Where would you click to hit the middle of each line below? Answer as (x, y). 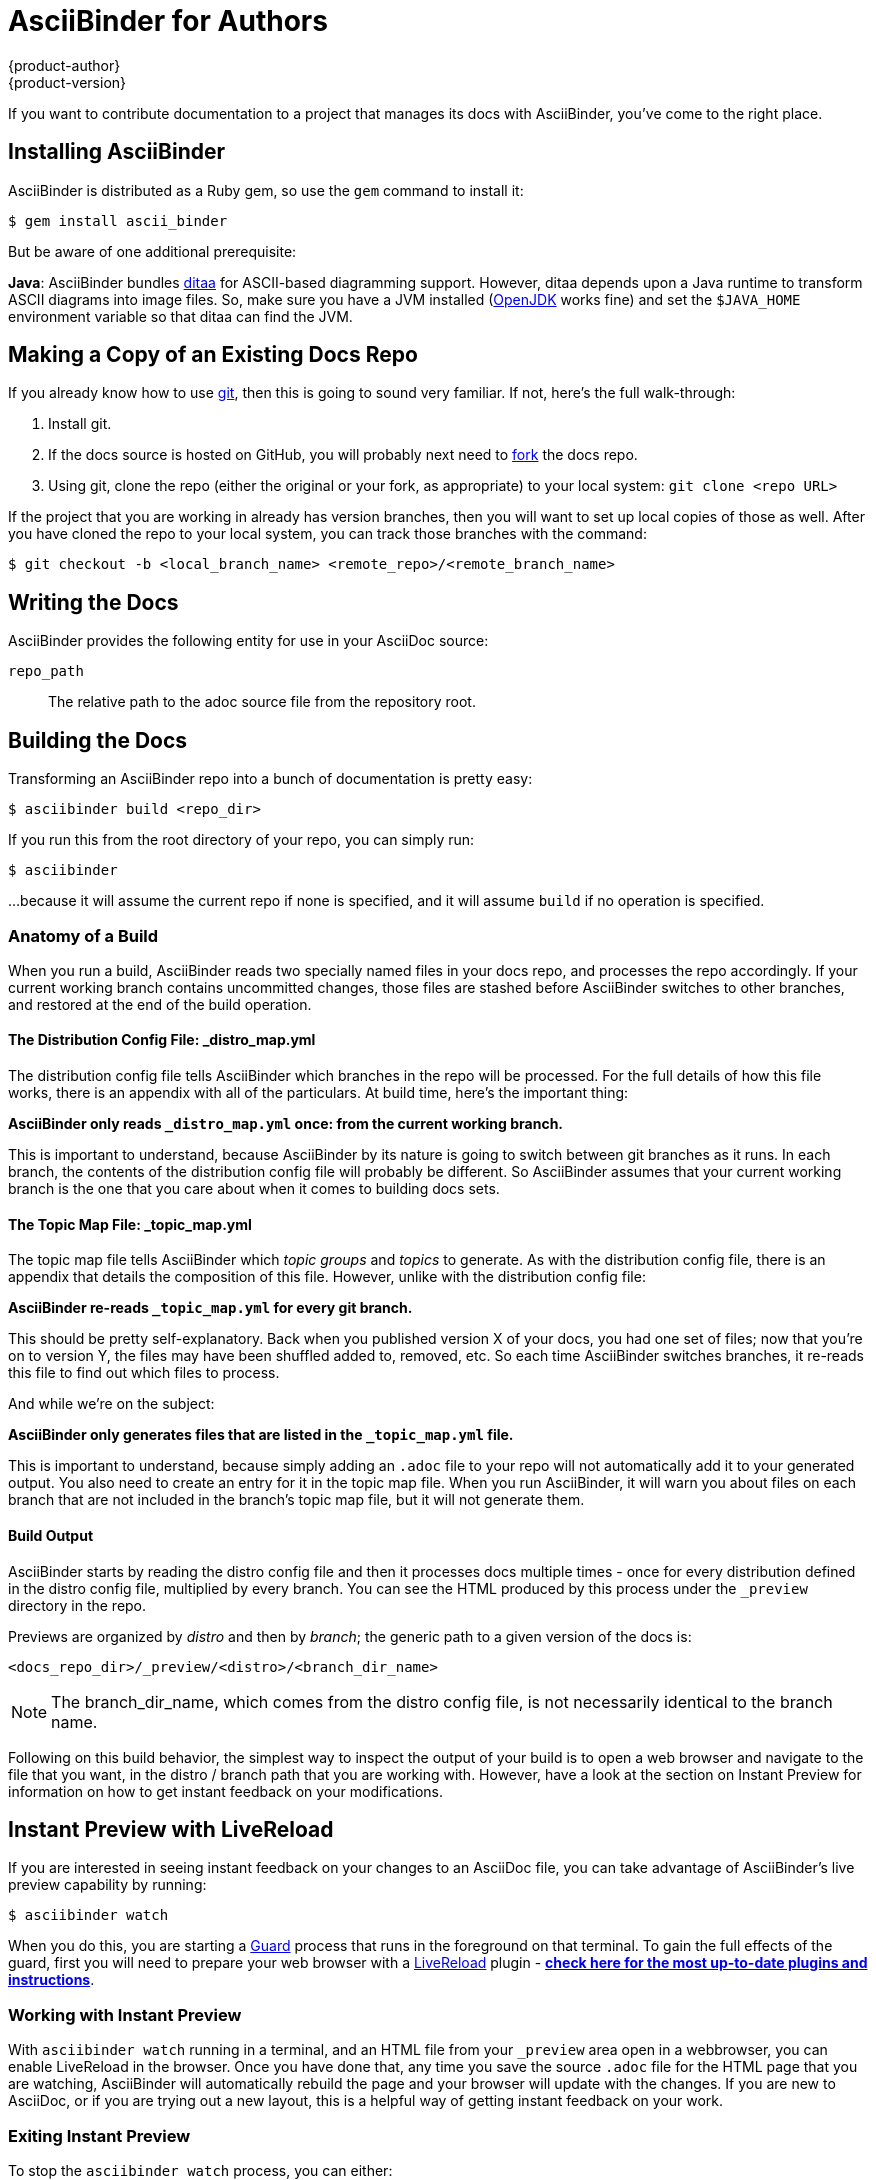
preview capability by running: (107, 1885)
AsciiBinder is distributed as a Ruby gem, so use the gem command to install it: (266, 190)
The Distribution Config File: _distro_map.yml (162, 1040)
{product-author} (64, 65)
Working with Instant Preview (125, 2014)
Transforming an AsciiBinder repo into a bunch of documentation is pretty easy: (270, 779)
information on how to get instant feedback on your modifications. (226, 1791)
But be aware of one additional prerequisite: (152, 251)
